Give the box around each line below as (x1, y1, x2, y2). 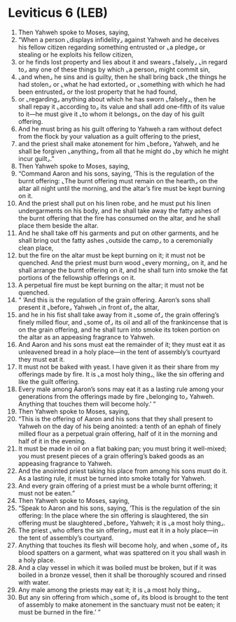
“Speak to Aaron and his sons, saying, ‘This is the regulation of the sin (18, 504, 221, 512)
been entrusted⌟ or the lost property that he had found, (18, 87, 178, 96)
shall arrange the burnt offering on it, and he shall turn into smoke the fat (18, 266, 228, 274)
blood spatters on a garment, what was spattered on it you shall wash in (18, 548, 226, 557)
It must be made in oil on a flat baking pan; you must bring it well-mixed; (18, 444, 227, 453)
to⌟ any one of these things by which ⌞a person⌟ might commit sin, (18, 65, 211, 73)
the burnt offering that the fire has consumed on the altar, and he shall (18, 213, 221, 222)
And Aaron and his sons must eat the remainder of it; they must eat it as (18, 340, 225, 348)
